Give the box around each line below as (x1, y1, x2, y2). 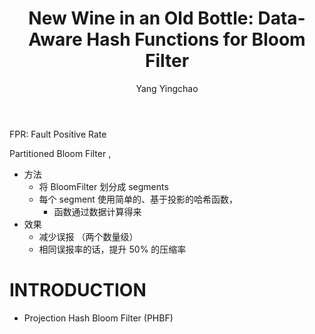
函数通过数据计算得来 (53, 205, 142, 217)
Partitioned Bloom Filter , (9, 147, 112, 159)
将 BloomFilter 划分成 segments (38, 180, 169, 192)
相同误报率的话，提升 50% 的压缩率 (38, 243, 187, 255)
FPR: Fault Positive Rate (9, 128, 107, 140)
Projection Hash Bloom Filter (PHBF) (23, 312, 174, 324)
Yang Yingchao (135, 82, 199, 94)
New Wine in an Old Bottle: (28, 7, 254, 30)
